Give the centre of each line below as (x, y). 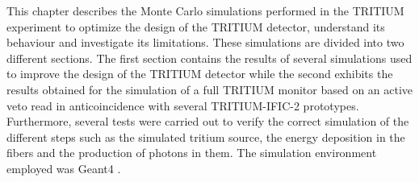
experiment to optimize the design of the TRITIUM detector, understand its (196, 26)
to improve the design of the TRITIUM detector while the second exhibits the (200, 74)
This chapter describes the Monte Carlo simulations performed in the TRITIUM (205, 10)
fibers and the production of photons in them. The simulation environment (192, 153)
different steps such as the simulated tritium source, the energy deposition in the (206, 136)
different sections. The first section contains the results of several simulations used (209, 58)
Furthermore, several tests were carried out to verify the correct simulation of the (208, 121)
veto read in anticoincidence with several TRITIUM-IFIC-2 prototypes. (183, 105)
